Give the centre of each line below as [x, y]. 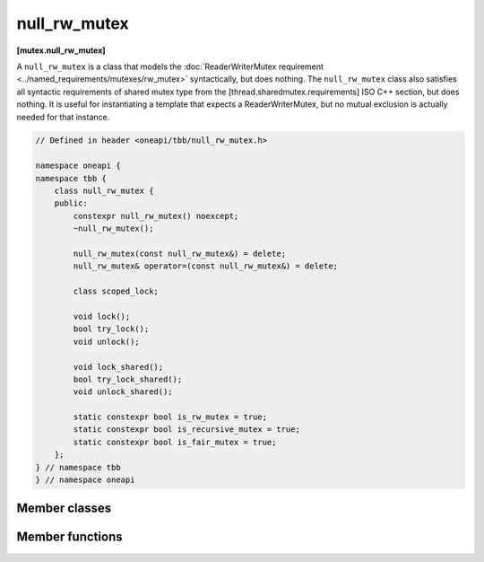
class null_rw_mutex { [104, 191]
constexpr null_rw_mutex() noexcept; [156, 216]
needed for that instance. [63, 117]
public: [71, 203]
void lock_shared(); [118, 367]
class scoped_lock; [116, 291]
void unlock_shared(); [123, 392]
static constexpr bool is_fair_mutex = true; [175, 442]
